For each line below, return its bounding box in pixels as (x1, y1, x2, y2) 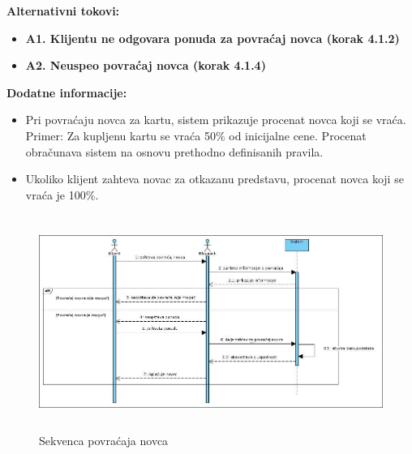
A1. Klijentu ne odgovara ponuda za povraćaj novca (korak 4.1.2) (25, 29, 400, 46)
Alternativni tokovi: (6, 2, 120, 19)
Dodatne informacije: (6, 84, 127, 101)
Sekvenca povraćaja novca (39, 431, 169, 448)
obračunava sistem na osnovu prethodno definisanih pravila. (25, 143, 324, 160)
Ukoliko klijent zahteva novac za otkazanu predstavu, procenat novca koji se (25, 170, 404, 187)
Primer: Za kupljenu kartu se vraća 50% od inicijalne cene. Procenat (25, 126, 367, 143)
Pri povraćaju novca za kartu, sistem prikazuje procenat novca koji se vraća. (25, 111, 406, 128)
